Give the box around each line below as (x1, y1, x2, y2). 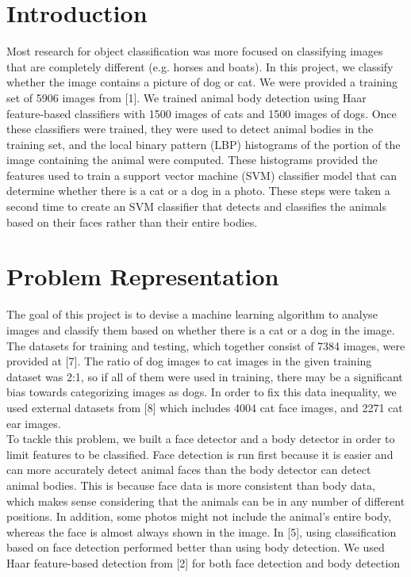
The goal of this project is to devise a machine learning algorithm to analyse (6, 306, 378, 323)
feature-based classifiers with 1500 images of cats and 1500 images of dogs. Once (6, 105, 397, 121)
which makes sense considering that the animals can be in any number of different (6, 492, 405, 509)
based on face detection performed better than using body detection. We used (6, 539, 385, 556)
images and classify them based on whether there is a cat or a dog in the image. (6, 321, 395, 338)
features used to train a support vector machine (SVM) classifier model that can (6, 166, 398, 183)
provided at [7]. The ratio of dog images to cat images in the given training (6, 353, 372, 369)
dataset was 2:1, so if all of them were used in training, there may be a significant (6, 368, 403, 384)
